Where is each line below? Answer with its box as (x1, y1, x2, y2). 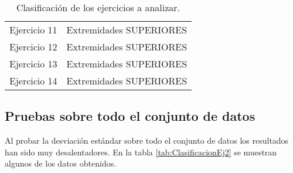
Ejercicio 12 (9, 40, 57, 53)
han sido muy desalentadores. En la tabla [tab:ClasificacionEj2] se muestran (5, 145, 277, 158)
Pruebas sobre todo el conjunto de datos (5, 107, 255, 125)
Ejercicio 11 (9, 23, 57, 36)
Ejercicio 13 (9, 57, 57, 70)
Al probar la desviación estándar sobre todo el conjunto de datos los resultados (5, 134, 289, 147)
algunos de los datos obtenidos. (5, 157, 117, 169)
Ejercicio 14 (9, 74, 57, 87)
